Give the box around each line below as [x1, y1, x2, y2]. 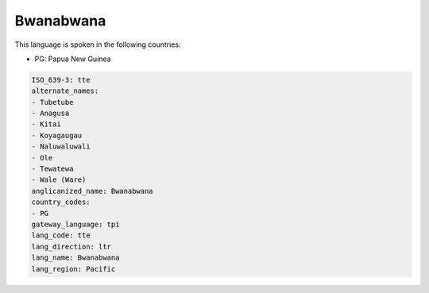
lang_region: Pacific [31, 264, 116, 273]
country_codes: [31, 198, 91, 206]
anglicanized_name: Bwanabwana [31, 187, 154, 195]
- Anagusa [31, 109, 70, 118]
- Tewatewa [31, 164, 74, 174]
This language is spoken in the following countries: [14, 40, 181, 49]
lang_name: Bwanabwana [31, 253, 120, 262]
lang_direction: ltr [31, 242, 111, 251]
